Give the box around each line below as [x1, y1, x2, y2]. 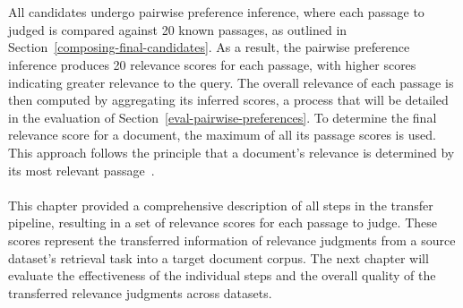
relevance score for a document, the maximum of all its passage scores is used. [8, 125, 436, 144]
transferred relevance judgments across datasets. [8, 283, 272, 302]
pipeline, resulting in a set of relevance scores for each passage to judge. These [8, 213, 437, 232]
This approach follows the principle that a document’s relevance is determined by [8, 142, 455, 161]
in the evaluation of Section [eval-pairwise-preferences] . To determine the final [8, 107, 437, 126]
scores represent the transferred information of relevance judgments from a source [8, 230, 456, 249]
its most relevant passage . [8, 160, 155, 179]
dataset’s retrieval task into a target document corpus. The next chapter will [8, 248, 429, 267]
